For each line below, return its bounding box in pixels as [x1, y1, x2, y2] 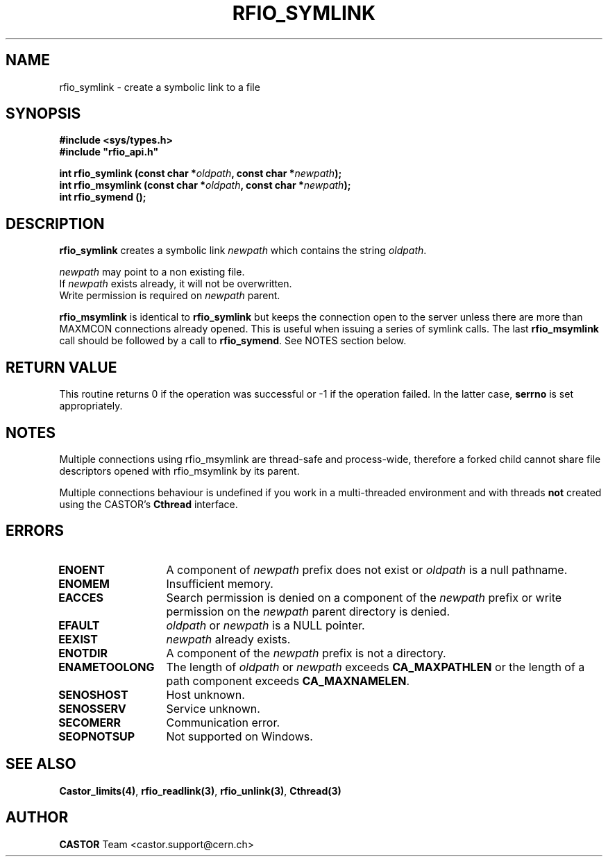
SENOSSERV [58, 701, 126, 716]
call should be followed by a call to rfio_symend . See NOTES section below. [59, 335, 407, 347]
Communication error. [166, 715, 280, 729]
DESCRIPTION [6, 214, 105, 233]
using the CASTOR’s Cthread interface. [59, 498, 238, 510]
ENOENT [58, 562, 105, 577]
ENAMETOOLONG [58, 659, 155, 674]
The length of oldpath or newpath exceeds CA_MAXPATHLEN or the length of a [166, 659, 585, 674]
